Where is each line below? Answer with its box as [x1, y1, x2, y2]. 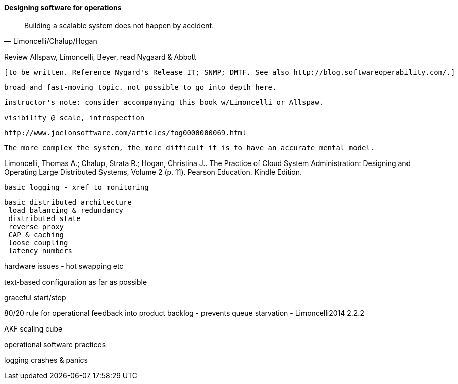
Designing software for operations [4, 3, 122, 12]
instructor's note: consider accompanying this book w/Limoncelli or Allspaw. [4, 98, 324, 106]
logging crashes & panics [4, 355, 88, 364]
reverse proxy [8, 222, 64, 231]
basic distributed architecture [4, 198, 132, 206]
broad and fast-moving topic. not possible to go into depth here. [4, 83, 277, 91]
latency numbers [8, 246, 72, 255]
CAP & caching [8, 230, 64, 239]
